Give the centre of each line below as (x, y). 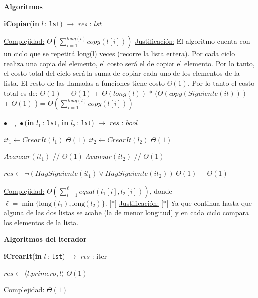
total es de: (21, 92)
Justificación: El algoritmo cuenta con (192, 41)
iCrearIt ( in (23, 256)
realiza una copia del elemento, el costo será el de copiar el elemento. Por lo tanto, (129, 63)
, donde (161, 190)
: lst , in (55, 123)
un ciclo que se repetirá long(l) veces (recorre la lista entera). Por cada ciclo (120, 53)
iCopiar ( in (22, 23)
